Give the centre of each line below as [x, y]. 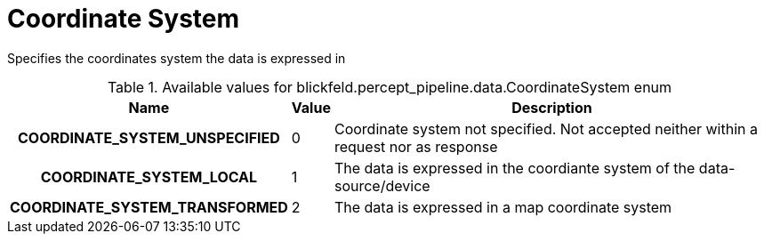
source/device [382, 185]
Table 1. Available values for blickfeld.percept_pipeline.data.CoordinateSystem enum [390, 87]
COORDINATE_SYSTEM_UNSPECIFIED [149, 137]
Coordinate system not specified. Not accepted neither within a [546, 129]
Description [552, 107]
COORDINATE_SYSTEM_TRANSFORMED [149, 207]
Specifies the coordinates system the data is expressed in [177, 58]
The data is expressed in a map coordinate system [503, 207]
